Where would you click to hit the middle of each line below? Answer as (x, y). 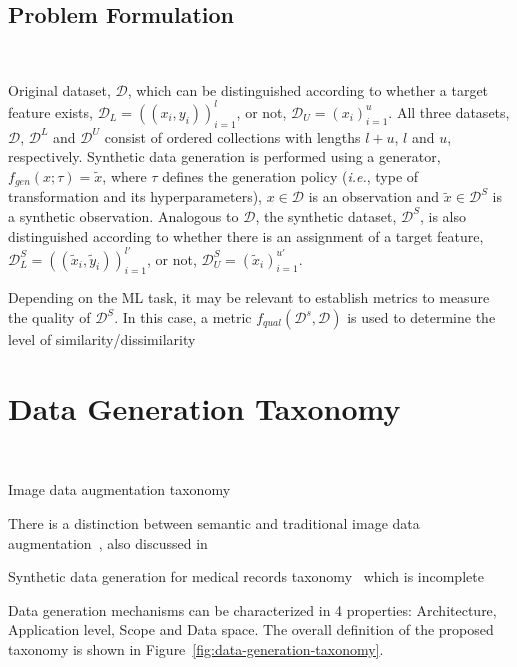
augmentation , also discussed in (108, 542)
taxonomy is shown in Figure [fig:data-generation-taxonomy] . (196, 648)
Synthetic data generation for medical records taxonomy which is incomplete (246, 576)
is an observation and (374, 196)
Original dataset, (59, 89)
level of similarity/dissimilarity (102, 339)
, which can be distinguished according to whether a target (308, 89)
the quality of (49, 317)
